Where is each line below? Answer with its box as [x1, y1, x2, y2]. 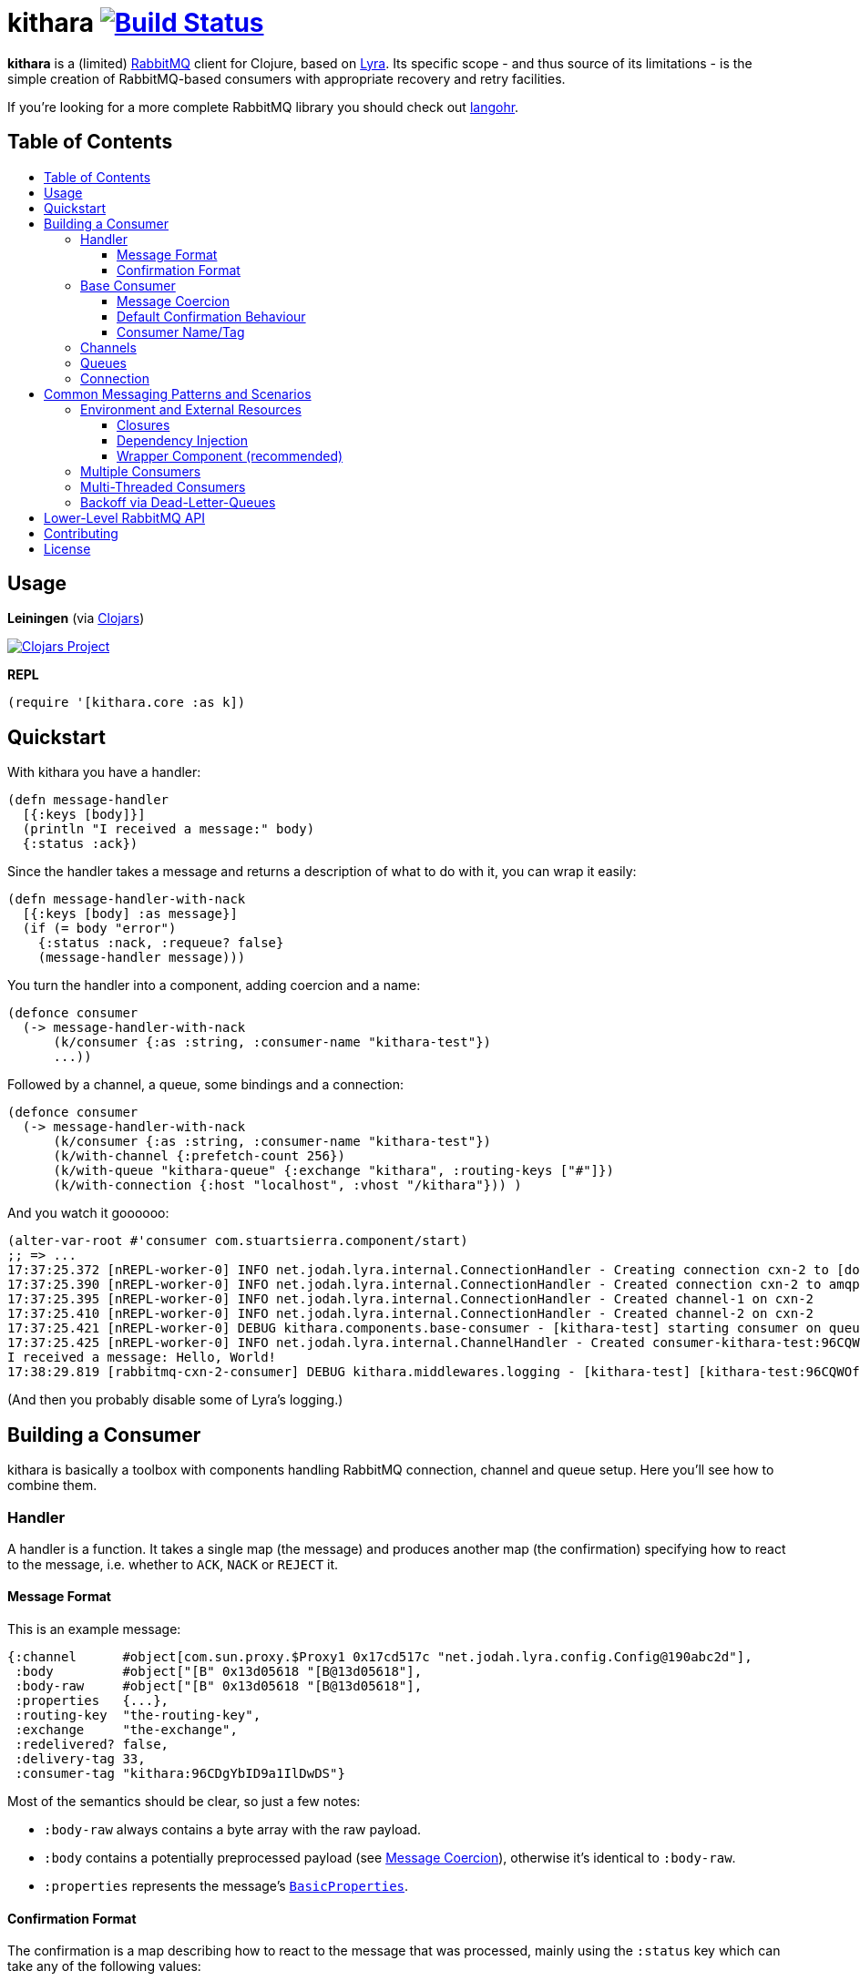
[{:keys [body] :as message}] [22, 906, 238, 922]
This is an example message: [7, 1621, 181, 1638]
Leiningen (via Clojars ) [7, 610, 145, 627]
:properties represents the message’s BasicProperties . [44, 1878, 409, 1894]
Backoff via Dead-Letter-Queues [80, 494, 276, 510]
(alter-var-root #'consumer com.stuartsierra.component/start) [7, 1233, 468, 1249]
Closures [117, 416, 170, 433]
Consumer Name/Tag [117, 323, 245, 340]
